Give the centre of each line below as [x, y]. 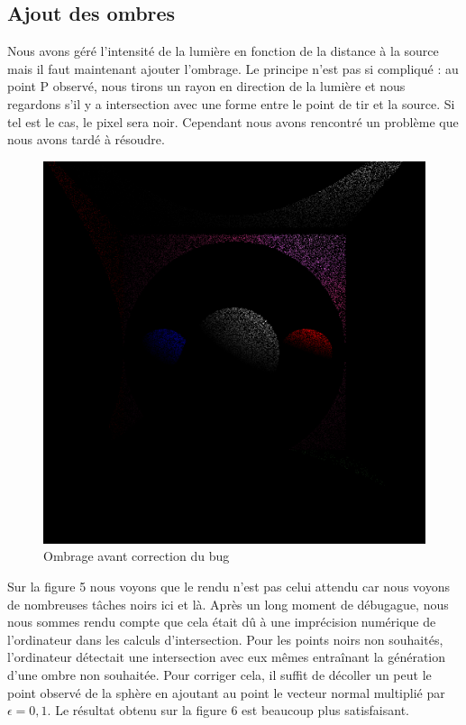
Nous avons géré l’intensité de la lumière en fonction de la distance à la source [223, 51]
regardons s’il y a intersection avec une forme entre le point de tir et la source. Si [231, 103]
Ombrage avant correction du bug [137, 556]
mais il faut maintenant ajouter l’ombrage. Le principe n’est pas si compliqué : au [233, 68]
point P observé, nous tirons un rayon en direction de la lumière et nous [206, 86]
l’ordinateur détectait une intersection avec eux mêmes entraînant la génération [227, 657]
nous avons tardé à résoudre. [86, 139]
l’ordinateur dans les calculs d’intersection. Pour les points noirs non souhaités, [225, 639]
